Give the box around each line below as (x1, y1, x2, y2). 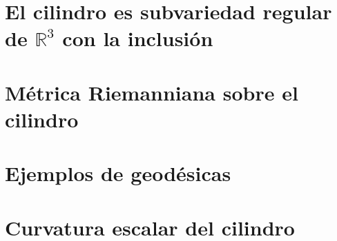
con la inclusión (62, 24, 213, 52)
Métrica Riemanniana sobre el (5, 78, 298, 106)
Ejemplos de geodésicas (5, 159, 231, 187)
